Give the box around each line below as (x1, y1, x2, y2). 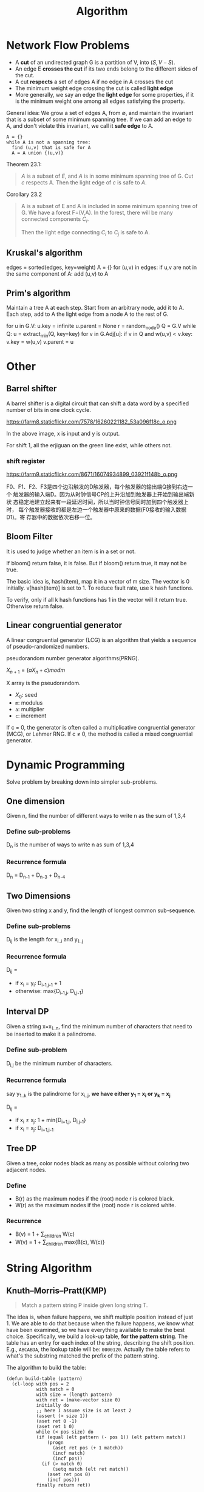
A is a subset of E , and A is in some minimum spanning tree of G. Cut (21, 172, 194, 180)
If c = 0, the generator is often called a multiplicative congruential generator (6, 724, 195, 731)
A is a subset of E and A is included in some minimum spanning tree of (21, 202, 198, 209)
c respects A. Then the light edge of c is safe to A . (21, 178, 147, 186)
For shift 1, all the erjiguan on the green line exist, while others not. (6, 441, 172, 448)
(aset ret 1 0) (36, 1423, 75, 1429)
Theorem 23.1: (6, 160, 42, 168)
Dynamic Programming (6, 758, 125, 772)
